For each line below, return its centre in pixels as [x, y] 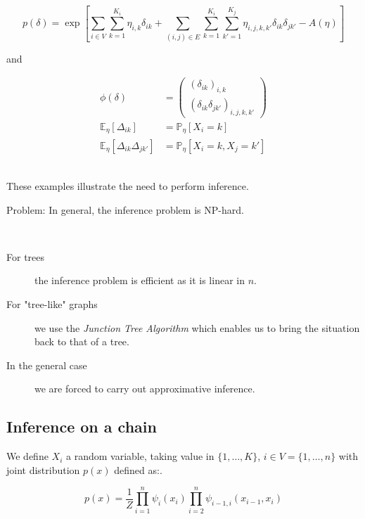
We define [27, 456]
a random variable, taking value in [140, 456]
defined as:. [138, 469]
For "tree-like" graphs [52, 304]
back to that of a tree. [82, 341]
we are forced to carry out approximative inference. [145, 389]
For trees [26, 256]
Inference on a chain [82, 427]
